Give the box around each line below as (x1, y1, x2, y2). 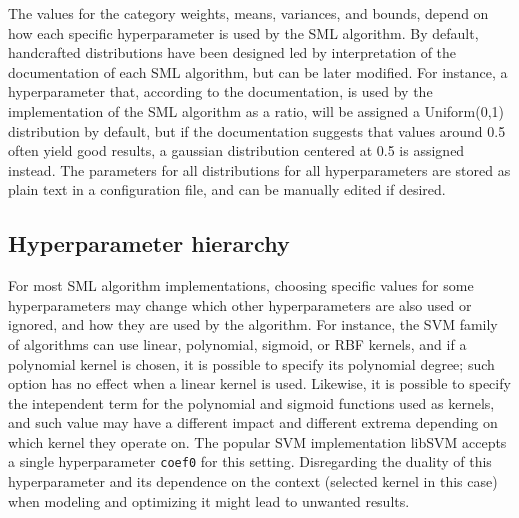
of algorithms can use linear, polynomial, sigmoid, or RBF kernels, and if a (8, 333, 467, 354)
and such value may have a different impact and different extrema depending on (8, 412, 498, 433)
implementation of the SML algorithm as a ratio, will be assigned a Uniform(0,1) (8, 100, 505, 121)
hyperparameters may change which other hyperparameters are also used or (8, 294, 472, 315)
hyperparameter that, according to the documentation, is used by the (8, 81, 433, 102)
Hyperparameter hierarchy (8, 228, 290, 259)
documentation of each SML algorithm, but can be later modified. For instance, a (8, 61, 508, 82)
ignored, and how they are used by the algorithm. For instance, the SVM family (8, 314, 498, 335)
